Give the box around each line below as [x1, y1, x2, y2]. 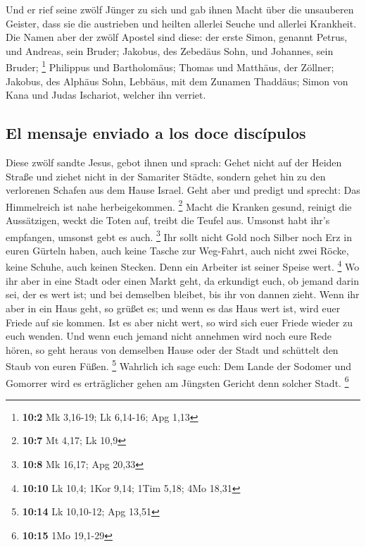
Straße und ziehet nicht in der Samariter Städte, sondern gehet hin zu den [6, 168, 326, 183]
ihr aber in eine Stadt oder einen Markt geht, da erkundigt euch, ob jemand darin [6, 273, 359, 288]
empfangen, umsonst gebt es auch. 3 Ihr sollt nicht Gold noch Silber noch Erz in [6, 227, 352, 244]
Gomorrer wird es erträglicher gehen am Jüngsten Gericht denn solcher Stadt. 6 [6, 373, 349, 390]
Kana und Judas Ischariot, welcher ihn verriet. [6, 87, 206, 102]
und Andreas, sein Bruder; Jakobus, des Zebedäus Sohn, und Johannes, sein [6, 43, 334, 58]
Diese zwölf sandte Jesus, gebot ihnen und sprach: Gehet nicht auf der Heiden [6, 155, 342, 170]
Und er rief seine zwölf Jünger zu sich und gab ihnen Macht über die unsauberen [6, 2, 354, 16]
